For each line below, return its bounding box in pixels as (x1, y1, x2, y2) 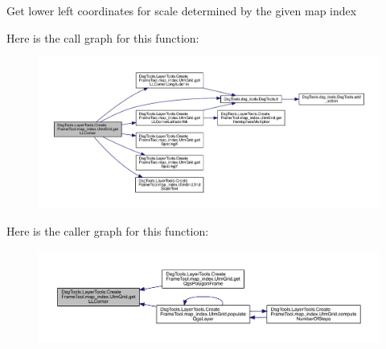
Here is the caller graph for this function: (6, 222, 209, 239)
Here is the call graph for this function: (6, 29, 199, 46)
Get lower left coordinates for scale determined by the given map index (6, 2, 357, 18)
